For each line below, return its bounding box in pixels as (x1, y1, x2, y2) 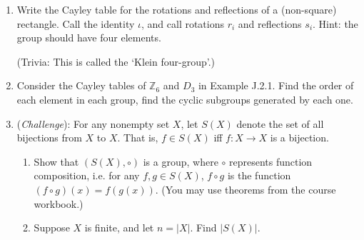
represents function (228, 154, 313, 169)
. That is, (117, 130, 158, 145)
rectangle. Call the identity (16, 16, 135, 31)
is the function (227, 168, 291, 183)
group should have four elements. (16, 30, 161, 45)
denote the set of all (236, 116, 324, 131)
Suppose (34, 220, 70, 235)
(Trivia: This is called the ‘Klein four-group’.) (16, 54, 215, 69)
